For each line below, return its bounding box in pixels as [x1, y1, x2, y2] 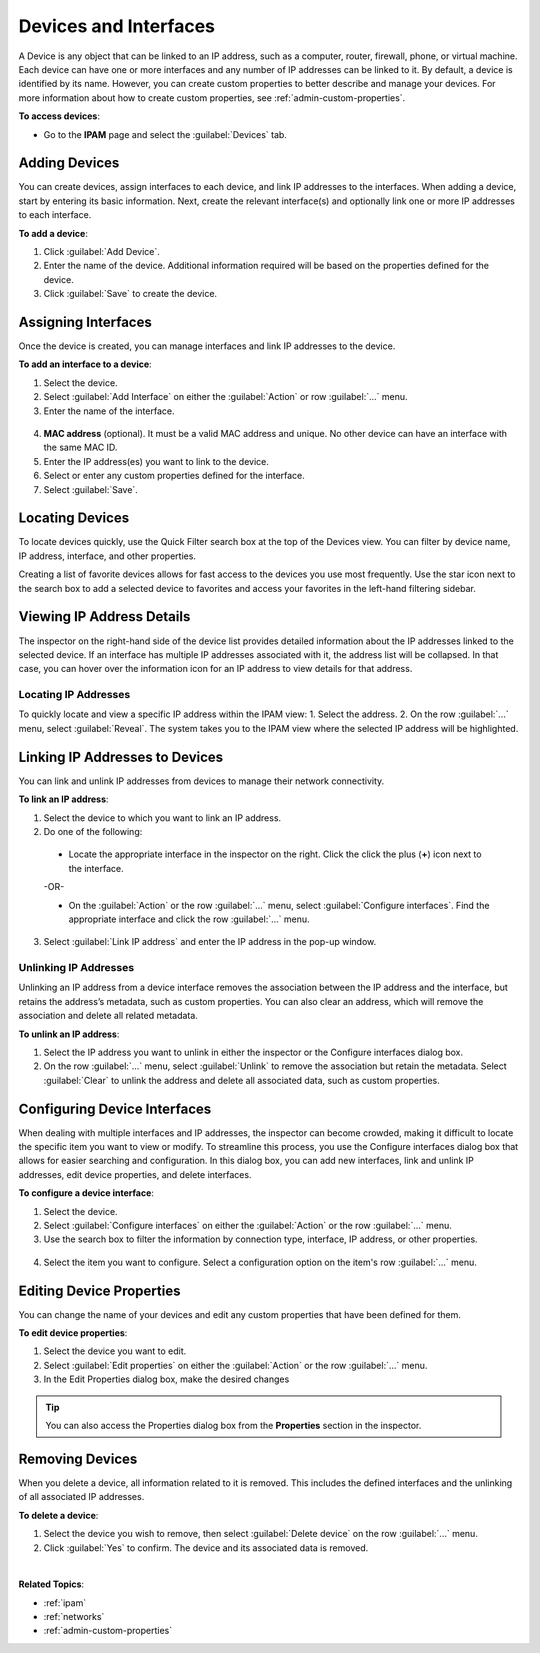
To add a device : [18, 227, 89, 239]
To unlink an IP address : [18, 1028, 120, 1040]
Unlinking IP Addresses [18, 961, 135, 975]
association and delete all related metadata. [18, 1010, 199, 1022]
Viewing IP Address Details [18, 608, 191, 625]
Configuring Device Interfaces [18, 1100, 212, 1117]
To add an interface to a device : [18, 358, 152, 370]
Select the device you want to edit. [43, 1345, 187, 1357]
